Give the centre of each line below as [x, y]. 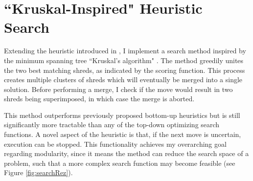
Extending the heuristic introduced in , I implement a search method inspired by [125, 51]
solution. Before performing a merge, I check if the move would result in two [118, 89]
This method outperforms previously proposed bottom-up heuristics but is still [122, 115]
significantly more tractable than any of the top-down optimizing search [112, 124]
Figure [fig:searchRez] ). [38, 172]
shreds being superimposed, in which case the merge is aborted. [99, 99]
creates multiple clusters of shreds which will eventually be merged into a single [123, 79]
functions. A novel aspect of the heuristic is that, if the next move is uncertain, [123, 134]
